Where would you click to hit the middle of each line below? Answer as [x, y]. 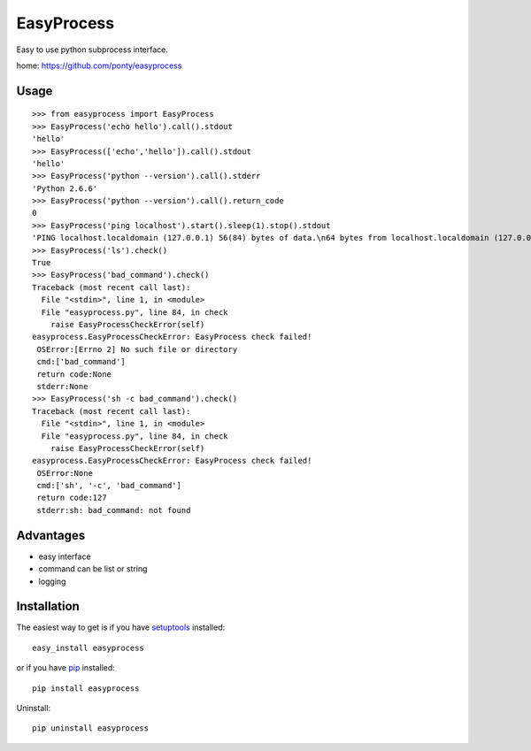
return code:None [74, 374]
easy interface [65, 556]
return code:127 [72, 498]
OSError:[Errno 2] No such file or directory [137, 349]
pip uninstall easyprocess [91, 728]
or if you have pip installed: [65, 668]
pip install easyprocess [86, 688]
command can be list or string [93, 569]
